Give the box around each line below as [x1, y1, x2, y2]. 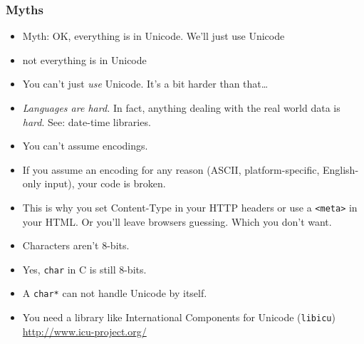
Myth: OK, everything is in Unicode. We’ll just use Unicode [22, 28, 285, 43]
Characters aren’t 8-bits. [22, 238, 130, 253]
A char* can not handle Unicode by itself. [22, 286, 207, 301]
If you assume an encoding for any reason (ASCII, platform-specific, [22, 162, 320, 177]
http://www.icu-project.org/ [22, 323, 147, 338]
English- [322, 162, 359, 177]
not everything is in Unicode [22, 52, 147, 67]
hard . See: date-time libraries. [22, 114, 151, 129]
